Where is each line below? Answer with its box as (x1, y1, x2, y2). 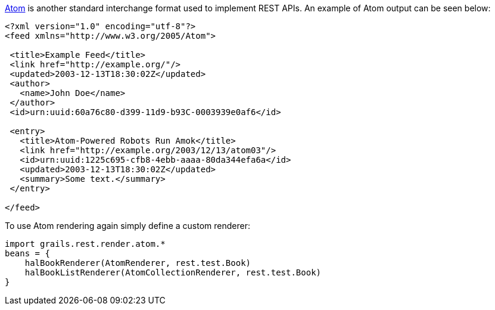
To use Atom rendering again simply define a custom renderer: (5, 221, 250, 231)
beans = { (5, 249, 50, 258)
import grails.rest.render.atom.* (5, 239, 166, 249)
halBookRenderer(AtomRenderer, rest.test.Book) (24, 258, 251, 268)
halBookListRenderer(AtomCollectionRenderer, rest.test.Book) (24, 268, 322, 277)
